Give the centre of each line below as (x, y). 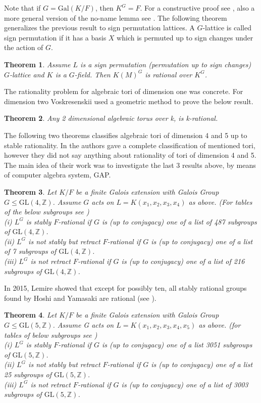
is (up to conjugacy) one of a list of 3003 (185, 384)
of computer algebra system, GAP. (58, 175)
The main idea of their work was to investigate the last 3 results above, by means (130, 165)
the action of (24, 47)
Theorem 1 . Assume (37, 64)
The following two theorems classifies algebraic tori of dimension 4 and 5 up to (126, 135)
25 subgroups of (28, 374)
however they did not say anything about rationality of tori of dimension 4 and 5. (130, 155)
